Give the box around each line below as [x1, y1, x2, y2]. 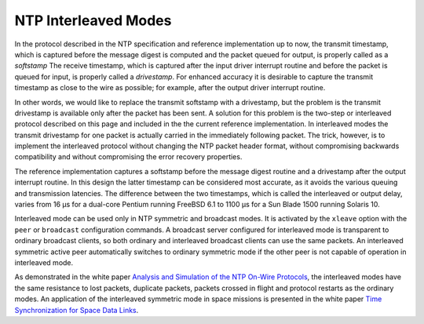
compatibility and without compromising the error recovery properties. [14, 152, 243, 162]
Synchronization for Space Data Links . [14, 305, 139, 315]
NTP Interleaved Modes [14, 12, 172, 29]
